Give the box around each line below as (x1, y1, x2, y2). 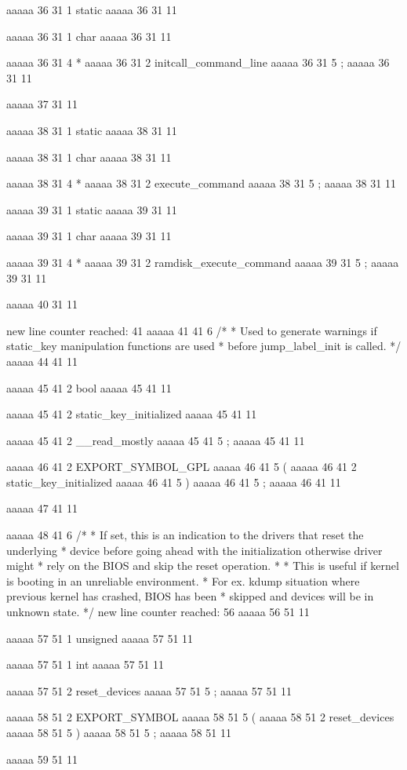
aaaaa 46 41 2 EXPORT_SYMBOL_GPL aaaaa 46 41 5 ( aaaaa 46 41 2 (6, 458, 357, 475)
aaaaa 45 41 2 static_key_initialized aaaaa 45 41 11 (6, 406, 257, 422)
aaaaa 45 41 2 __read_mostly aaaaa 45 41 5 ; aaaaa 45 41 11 (6, 432, 305, 448)
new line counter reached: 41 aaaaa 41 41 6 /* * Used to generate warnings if (6, 322, 377, 338)
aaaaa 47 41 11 (6, 500, 78, 516)
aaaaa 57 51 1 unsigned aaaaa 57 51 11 (6, 630, 194, 646)
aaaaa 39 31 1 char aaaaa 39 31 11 (6, 228, 172, 244)
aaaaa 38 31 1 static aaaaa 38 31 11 (6, 122, 177, 138)
